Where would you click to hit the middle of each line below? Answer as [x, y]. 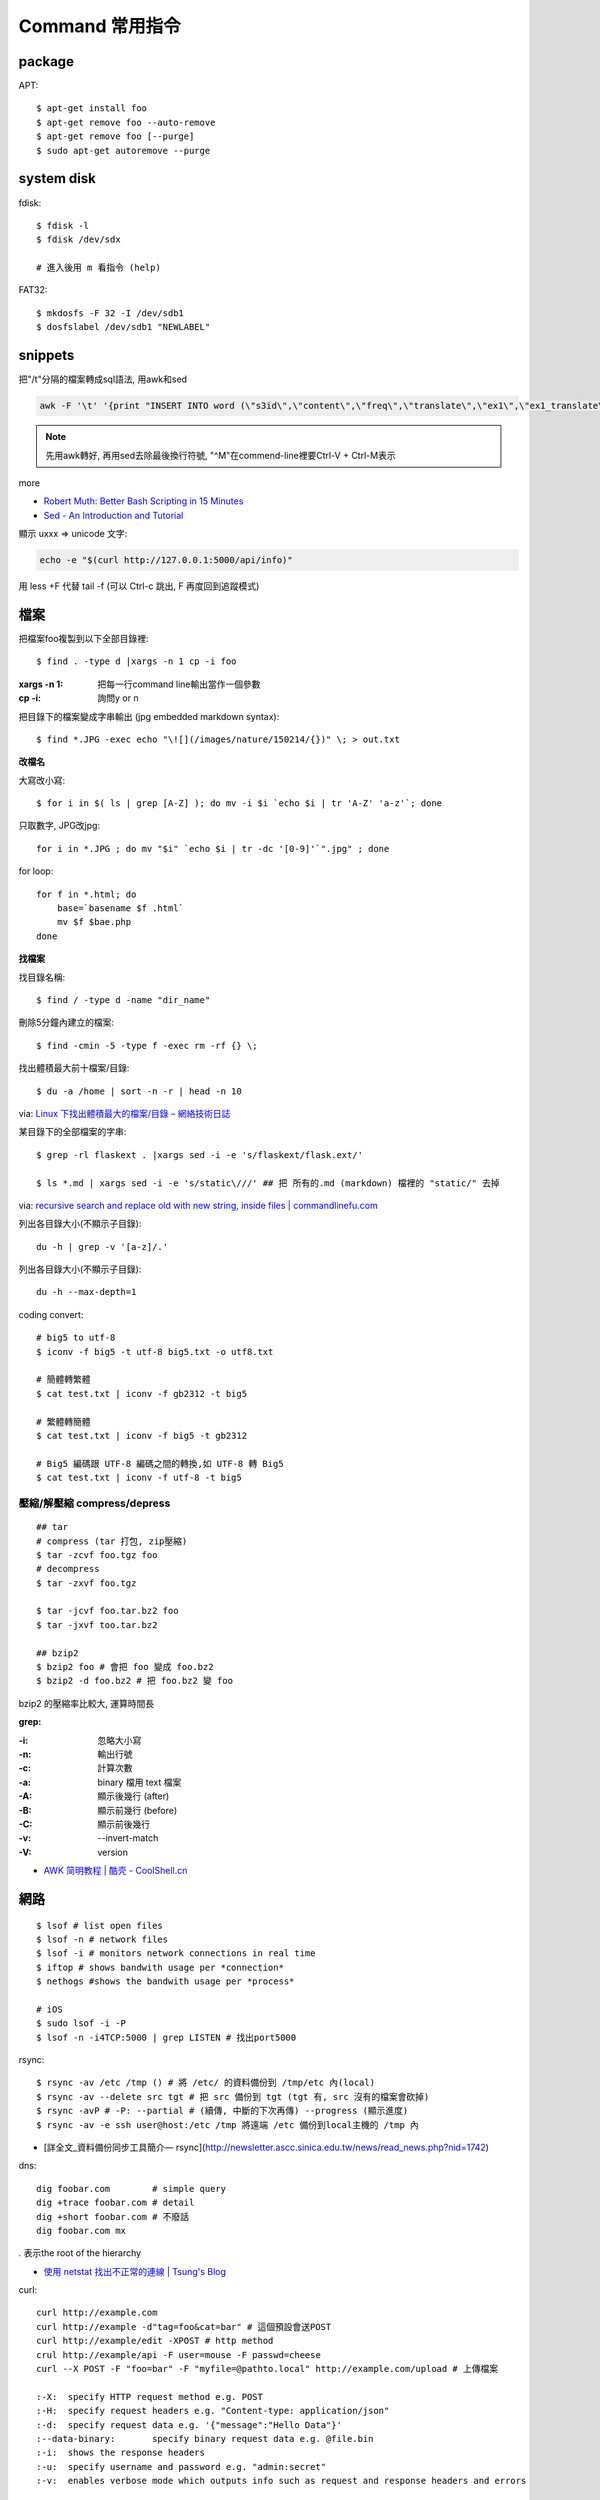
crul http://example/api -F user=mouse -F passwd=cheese [179, 2354]
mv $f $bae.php [94, 922]
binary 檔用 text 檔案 [139, 1782]
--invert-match [128, 1838]
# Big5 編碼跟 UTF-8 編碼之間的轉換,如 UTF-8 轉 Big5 [160, 1463]
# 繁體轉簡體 [63, 1421]
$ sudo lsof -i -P [81, 2023]
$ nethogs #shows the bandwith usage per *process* [165, 1981]
